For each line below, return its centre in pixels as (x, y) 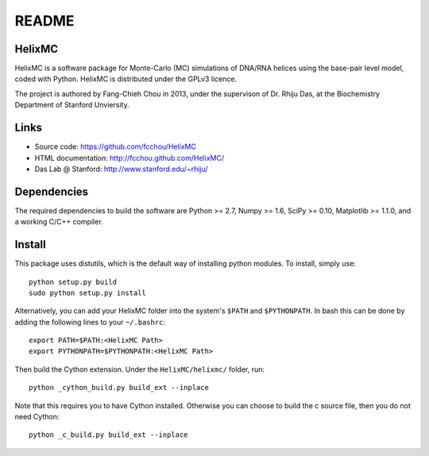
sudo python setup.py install (88, 293)
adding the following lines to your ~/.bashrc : (90, 322)
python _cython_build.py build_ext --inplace (119, 388)
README (44, 21)
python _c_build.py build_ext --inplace (108, 435)
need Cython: (37, 417)
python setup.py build (73, 282)
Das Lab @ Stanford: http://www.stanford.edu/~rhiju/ (121, 169)
